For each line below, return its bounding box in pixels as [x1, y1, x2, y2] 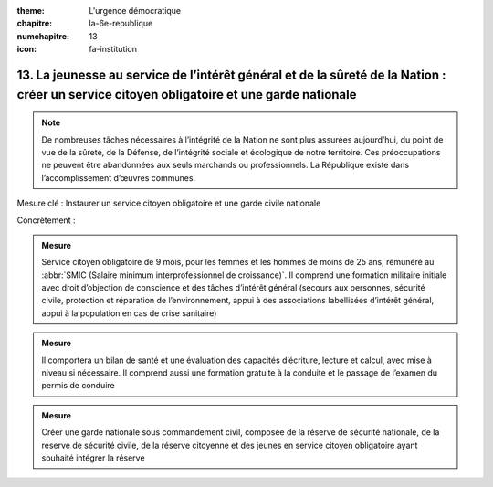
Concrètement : [16, 215, 76, 226]
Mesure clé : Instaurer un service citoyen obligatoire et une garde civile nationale [16, 197, 321, 209]
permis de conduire [41, 380, 115, 391]
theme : [16, 5, 46, 16]
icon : [16, 44, 37, 55]
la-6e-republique [89, 18, 153, 29]
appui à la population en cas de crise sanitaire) [41, 307, 217, 319]
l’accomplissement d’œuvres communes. [41, 172, 196, 183]
